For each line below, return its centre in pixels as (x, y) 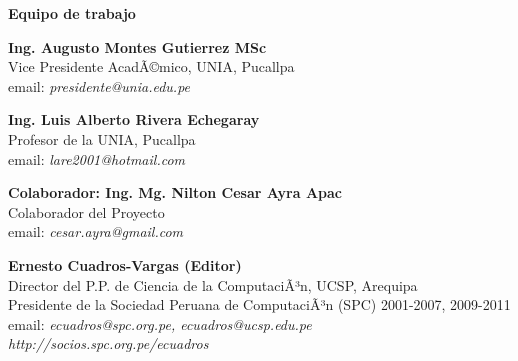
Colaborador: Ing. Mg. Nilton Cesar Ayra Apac (175, 192)
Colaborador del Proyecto (86, 211)
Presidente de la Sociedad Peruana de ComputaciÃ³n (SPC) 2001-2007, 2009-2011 (259, 304)
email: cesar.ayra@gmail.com (96, 231)
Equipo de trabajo (72, 13)
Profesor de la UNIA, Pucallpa (102, 138)
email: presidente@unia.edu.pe (99, 85)
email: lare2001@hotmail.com (97, 158)
